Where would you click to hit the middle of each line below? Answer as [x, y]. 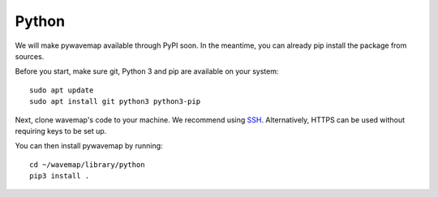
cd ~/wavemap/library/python [87, 165]
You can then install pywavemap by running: [89, 146]
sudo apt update [62, 90]
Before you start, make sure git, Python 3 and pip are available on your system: [147, 71]
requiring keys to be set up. [61, 131]
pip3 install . [60, 176]
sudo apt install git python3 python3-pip [115, 102]
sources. [30, 56]
